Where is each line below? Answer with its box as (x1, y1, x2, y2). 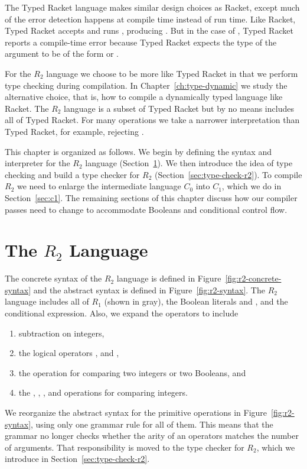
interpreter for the (5, 157, 70, 169)
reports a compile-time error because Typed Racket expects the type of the (5, 35, 277, 48)
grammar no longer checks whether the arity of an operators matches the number (5, 429, 299, 442)
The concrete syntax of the (5, 272, 102, 284)
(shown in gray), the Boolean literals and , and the (104, 295, 288, 308)
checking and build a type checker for (5, 168, 140, 180)
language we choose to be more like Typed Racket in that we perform (46, 67, 298, 79)
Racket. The (5, 102, 49, 114)
